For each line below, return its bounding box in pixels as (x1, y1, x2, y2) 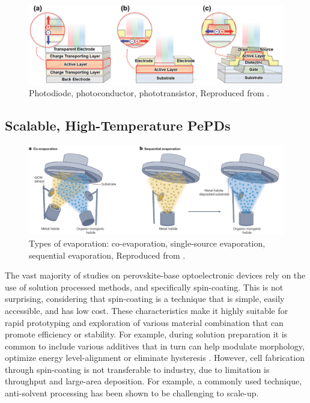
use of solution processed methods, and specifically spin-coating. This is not (5, 280, 284, 293)
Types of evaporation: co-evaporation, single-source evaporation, (29, 236, 266, 249)
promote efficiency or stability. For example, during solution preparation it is (5, 328, 288, 340)
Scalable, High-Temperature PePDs (5, 116, 231, 135)
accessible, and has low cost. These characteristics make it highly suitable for (5, 304, 288, 316)
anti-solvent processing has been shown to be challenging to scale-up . (5, 387, 259, 399)
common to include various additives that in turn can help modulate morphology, (5, 339, 305, 352)
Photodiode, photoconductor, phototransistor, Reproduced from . (29, 87, 270, 99)
